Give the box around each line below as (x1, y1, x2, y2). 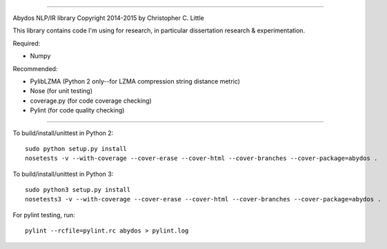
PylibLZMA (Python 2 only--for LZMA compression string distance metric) (30, 77, 241, 86)
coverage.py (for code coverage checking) (30, 97, 152, 105)
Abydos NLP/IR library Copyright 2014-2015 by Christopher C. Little (12, 14, 205, 22)
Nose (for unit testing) (30, 87, 93, 95)
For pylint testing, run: (12, 210, 75, 219)
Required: (12, 39, 41, 48)
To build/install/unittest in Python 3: (12, 170, 114, 178)
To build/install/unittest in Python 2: (12, 128, 114, 137)
